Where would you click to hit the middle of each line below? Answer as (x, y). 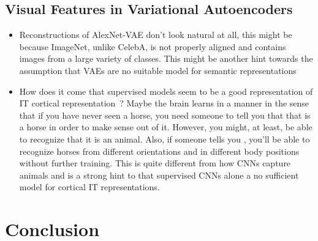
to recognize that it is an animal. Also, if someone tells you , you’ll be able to (165, 139)
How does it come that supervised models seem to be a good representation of (166, 91)
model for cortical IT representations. (89, 187)
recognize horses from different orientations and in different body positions (159, 151)
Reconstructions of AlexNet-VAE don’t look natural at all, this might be (156, 35)
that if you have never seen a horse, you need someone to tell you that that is (165, 115)
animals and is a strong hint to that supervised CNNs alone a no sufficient (159, 175)
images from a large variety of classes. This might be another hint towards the (166, 58)
